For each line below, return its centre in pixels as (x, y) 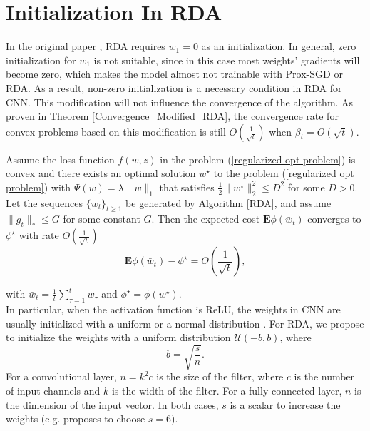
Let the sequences (45, 202)
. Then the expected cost (206, 219)
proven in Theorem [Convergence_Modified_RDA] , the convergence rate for (172, 116)
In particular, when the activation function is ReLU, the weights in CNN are (173, 309)
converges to (334, 219)
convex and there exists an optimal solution (101, 173)
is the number (324, 376)
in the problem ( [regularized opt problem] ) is (258, 159)
